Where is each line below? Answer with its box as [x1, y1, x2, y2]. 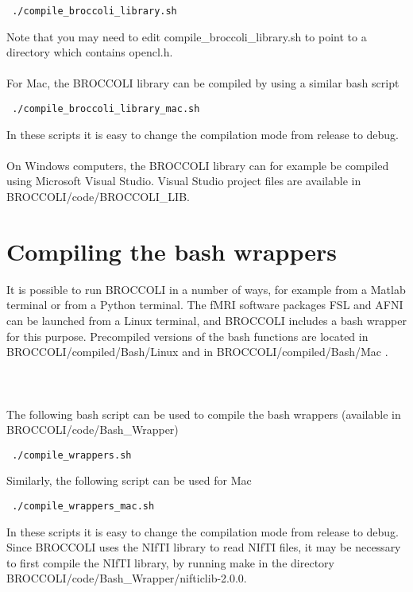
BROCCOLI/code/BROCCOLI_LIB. [6, 188, 190, 205]
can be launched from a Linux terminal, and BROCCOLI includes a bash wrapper [6, 311, 407, 328]
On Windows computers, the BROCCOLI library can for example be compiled [6, 157, 389, 173]
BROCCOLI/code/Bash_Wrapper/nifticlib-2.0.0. [6, 570, 247, 586]
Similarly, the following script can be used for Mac [6, 472, 252, 489]
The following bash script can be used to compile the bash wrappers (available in [6, 405, 401, 422]
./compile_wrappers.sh [12, 449, 132, 461]
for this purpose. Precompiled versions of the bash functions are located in [6, 327, 369, 344]
